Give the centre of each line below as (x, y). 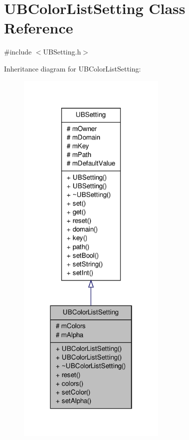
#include (18, 52)
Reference (39, 28)
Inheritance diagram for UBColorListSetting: (73, 68)
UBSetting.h (62, 52)
